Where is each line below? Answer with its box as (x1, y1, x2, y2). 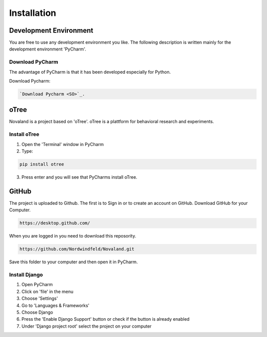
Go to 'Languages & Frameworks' (21, 302, 90, 308)
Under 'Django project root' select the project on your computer (21, 323, 152, 329)
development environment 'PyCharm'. (9, 46, 87, 52)
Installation (9, 7, 56, 18)
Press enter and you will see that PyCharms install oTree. (21, 174, 137, 180)
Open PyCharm (21, 282, 53, 288)
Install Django (9, 271, 43, 278)
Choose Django (21, 309, 53, 315)
